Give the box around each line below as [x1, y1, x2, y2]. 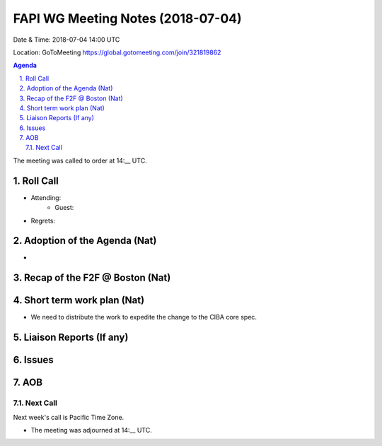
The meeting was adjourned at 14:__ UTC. [30, 426, 152, 434]
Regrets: [30, 216, 56, 225]
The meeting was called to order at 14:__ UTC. [13, 156, 148, 165]
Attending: [30, 193, 62, 201]
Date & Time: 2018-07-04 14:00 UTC [13, 35, 120, 44]
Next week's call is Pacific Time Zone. [13, 413, 125, 421]
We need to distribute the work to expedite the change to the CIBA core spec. [30, 313, 257, 322]
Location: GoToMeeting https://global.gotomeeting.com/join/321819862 [13, 48, 221, 57]
